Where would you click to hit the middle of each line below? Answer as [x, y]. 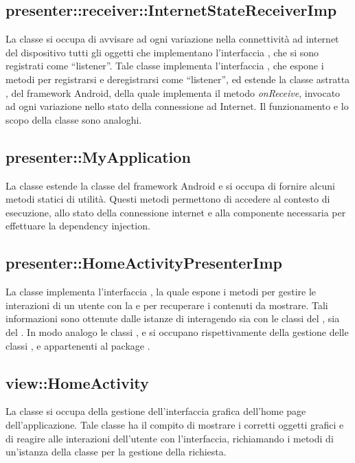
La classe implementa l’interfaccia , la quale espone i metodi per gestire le [161, 292]
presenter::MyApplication [98, 156]
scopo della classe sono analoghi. [74, 119]
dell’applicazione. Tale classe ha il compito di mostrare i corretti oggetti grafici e [175, 424]
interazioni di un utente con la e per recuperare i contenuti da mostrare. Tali [167, 305]
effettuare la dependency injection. [78, 226]
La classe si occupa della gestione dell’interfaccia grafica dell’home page [156, 411]
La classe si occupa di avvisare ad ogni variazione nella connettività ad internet [172, 39]
